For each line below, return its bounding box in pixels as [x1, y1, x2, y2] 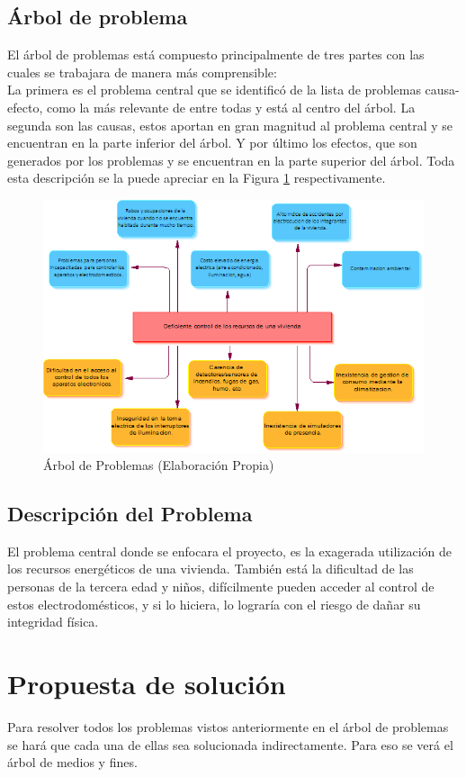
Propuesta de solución [7, 665, 286, 702]
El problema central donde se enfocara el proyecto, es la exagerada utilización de [7, 541, 453, 560]
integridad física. [7, 612, 99, 631]
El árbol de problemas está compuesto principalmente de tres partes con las [7, 45, 425, 64]
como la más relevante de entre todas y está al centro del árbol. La [46, 97, 416, 116]
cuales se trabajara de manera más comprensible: [7, 62, 277, 81]
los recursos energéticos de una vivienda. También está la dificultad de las [7, 559, 414, 578]
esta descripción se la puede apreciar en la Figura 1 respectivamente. [7, 168, 386, 187]
